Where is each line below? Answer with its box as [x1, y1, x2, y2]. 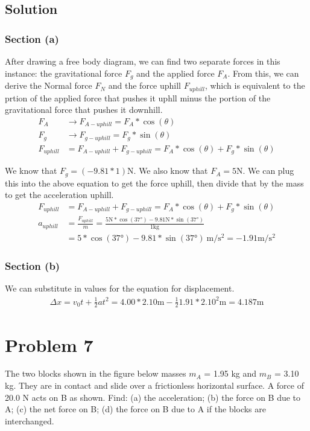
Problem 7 [5, 332, 93, 357]
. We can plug [242, 164, 294, 177]
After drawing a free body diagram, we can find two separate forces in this [5, 55, 280, 67]
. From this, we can [227, 66, 299, 79]
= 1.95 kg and [204, 367, 257, 380]
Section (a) [5, 31, 59, 46]
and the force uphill [108, 79, 182, 92]
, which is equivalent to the [204, 79, 305, 92]
